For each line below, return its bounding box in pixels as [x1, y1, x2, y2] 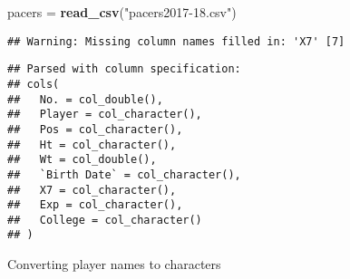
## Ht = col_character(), [7, 138, 177, 151]
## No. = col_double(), [7, 92, 163, 106]
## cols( [7, 77, 60, 91]
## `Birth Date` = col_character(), [7, 168, 241, 181]
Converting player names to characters [7, 255, 221, 274]
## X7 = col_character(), [7, 183, 177, 197]
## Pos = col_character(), [7, 122, 183, 136]
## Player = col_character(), [7, 108, 202, 121]
